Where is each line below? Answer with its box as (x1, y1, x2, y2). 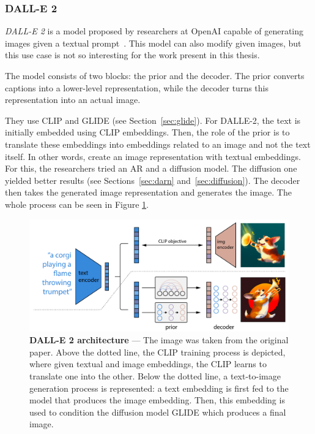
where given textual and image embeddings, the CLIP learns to (29, 357, 267, 370)
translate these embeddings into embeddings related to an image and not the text (5, 137, 311, 150)
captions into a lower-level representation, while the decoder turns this (5, 81, 269, 94)
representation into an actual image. (5, 93, 141, 106)
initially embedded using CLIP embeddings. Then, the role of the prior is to (5, 126, 290, 139)
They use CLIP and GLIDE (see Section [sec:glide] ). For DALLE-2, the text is (5, 113, 301, 126)
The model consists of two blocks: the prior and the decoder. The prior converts (5, 69, 305, 82)
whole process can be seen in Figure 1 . (5, 197, 149, 210)
